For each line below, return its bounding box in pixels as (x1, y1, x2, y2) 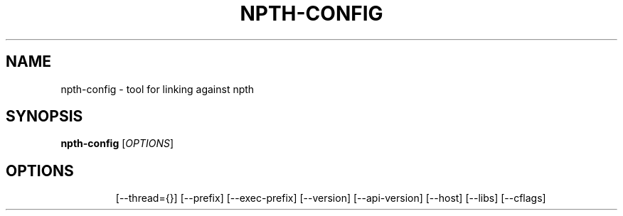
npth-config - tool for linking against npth (60, 82, 255, 95)
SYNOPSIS (6, 107, 83, 126)
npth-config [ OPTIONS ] (60, 137, 174, 150)
